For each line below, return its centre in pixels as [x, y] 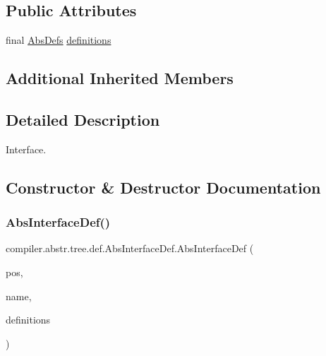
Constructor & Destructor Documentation [163, 187]
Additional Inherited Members [120, 78]
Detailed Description [83, 119]
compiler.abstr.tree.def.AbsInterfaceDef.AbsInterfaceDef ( [130, 248]
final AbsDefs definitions [59, 40]
